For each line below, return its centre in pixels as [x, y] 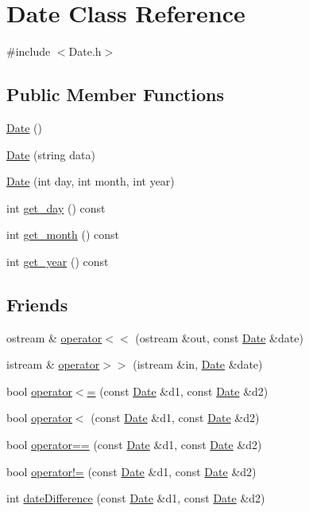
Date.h [85, 51]
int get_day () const [56, 207]
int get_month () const [63, 235]
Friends [37, 304]
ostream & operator [54, 337]
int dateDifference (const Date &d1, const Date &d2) [136, 498]
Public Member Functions [115, 94]
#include [29, 51]
